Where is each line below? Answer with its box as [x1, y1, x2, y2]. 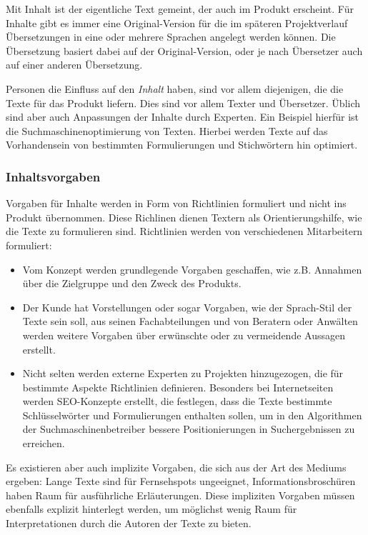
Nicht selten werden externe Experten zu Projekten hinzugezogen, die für [22, 366, 344, 381]
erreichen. [22, 436, 65, 451]
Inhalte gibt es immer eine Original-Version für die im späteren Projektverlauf [6, 15, 348, 30]
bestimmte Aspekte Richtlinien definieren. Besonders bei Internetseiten [22, 379, 334, 394]
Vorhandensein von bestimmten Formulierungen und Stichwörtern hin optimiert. [6, 137, 358, 152]
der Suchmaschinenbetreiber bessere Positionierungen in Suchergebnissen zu [22, 421, 355, 436]
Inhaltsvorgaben [6, 167, 101, 185]
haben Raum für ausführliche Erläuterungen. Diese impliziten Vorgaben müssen [6, 487, 355, 502]
